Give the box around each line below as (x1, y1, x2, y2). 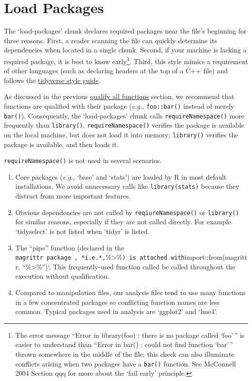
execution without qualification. (15, 271, 110, 281)
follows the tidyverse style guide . (4, 75, 101, 85)
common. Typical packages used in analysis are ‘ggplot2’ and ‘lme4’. (15, 306, 218, 316)
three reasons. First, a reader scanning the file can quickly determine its (4, 35, 217, 45)
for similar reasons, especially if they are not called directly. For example (15, 216, 231, 227)
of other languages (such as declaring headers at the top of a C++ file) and (4, 66, 228, 76)
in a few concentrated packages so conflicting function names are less (15, 297, 220, 307)
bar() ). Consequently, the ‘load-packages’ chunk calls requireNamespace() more (4, 110, 244, 120)
